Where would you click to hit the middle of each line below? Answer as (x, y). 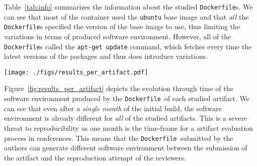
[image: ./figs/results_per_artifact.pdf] (76, 72)
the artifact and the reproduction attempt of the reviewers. (95, 157)
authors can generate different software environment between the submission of (126, 148)
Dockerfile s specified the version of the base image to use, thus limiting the (122, 26)
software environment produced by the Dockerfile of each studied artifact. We (127, 98)
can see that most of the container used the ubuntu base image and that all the (126, 16)
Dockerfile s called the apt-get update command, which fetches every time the (128, 46)
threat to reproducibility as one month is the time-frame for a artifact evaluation (129, 128)
